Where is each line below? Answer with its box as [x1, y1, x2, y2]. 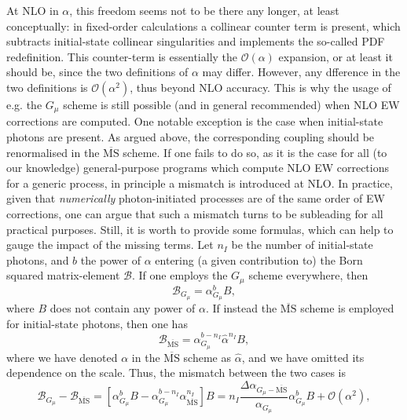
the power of [80, 251, 141, 268]
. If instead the [205, 300, 277, 316]
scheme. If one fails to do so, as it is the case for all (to [123, 144, 387, 160]
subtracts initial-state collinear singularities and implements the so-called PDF [6, 33, 385, 49]
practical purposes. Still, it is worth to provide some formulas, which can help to [6, 221, 394, 237]
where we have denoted [6, 349, 118, 365]
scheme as [183, 349, 231, 365]
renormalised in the [6, 144, 100, 160]
